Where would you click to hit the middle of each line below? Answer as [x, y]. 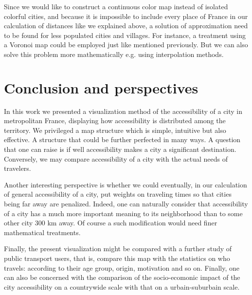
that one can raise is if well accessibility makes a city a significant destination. [120, 149]
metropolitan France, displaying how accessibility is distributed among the [115, 120]
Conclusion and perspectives [101, 87]
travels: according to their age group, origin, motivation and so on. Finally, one [122, 267]
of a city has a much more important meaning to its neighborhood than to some [123, 213]
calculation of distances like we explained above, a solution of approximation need [126, 26]
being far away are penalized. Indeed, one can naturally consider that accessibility [126, 204]
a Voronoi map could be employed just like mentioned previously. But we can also [126, 45]
